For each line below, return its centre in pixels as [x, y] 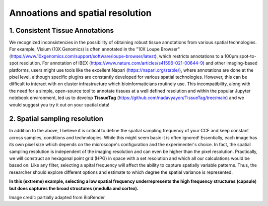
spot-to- [248, 56]
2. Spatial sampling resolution [56, 119]
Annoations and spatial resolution [80, 13]
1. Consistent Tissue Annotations [62, 30]
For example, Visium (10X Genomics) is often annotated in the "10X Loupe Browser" [95, 49]
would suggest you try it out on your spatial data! [59, 104]
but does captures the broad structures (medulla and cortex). [74, 188]
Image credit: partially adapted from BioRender [57, 197]
